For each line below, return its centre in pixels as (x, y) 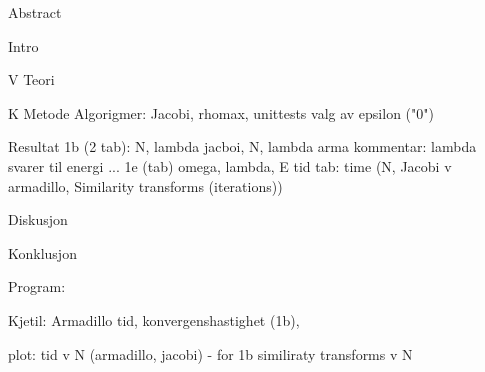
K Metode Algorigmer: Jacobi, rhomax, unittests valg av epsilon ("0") (221, 112)
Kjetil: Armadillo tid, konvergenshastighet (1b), (154, 319)
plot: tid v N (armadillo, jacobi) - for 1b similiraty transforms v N (210, 353)
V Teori (31, 79)
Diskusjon (38, 219)
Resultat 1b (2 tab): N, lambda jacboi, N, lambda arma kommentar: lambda (242, 146)
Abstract (35, 12)
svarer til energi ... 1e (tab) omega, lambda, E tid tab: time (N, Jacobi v (230, 165)
